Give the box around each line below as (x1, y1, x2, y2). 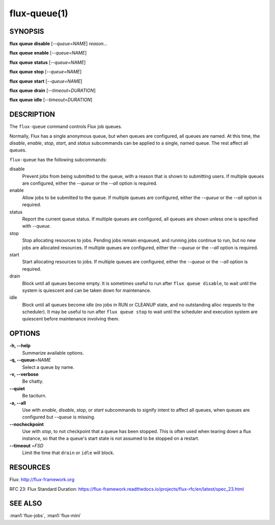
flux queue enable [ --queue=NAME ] (9, 50, 87, 56)
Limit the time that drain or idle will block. (22, 449, 115, 456)
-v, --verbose (9, 371, 39, 377)
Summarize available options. (22, 349, 84, 356)
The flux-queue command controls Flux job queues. (9, 123, 122, 130)
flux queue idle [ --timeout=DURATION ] (9, 97, 93, 103)
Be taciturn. (22, 393, 47, 399)
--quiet (9, 385, 25, 391)
